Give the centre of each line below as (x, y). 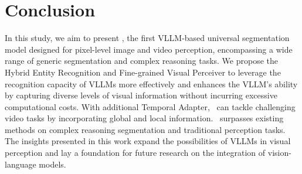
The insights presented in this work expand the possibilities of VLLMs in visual (148, 141)
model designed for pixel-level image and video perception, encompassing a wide (149, 49)
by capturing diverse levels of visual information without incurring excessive (141, 95)
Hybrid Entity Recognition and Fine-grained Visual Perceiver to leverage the (143, 72)
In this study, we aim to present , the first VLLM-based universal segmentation (147, 38)
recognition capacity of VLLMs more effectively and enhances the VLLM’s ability (151, 83)
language (21, 164)
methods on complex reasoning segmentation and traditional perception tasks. (145, 129)
